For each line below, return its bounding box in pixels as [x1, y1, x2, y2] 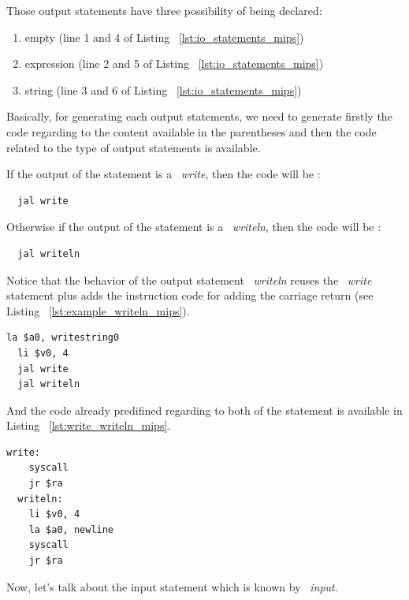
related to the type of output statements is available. [6, 139, 261, 155]
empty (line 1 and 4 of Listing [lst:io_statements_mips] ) [24, 28, 304, 45]
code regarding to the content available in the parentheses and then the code [6, 123, 377, 140]
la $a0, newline [28, 524, 114, 535]
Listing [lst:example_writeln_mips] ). [6, 302, 190, 319]
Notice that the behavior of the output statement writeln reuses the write [6, 271, 372, 288]
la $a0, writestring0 [6, 332, 120, 344]
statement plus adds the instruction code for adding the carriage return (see [6, 287, 374, 304]
